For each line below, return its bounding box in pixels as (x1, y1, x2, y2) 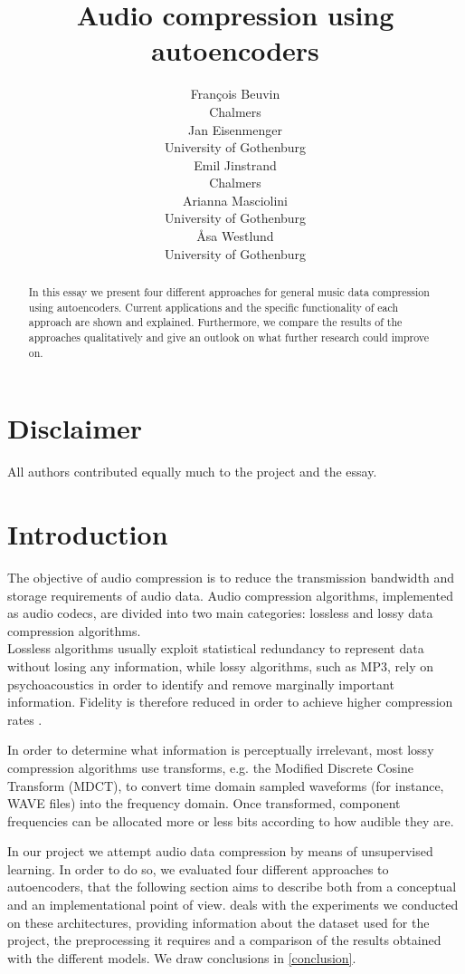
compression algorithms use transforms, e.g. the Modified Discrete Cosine (7, 757, 413, 776)
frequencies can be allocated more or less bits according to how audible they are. (7, 811, 454, 830)
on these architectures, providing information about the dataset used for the (7, 912, 430, 931)
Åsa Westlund (196, 227, 274, 246)
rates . (7, 709, 43, 728)
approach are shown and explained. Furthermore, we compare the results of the (28, 314, 403, 330)
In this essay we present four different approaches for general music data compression (28, 284, 430, 300)
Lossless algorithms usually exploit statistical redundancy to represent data (7, 639, 424, 658)
